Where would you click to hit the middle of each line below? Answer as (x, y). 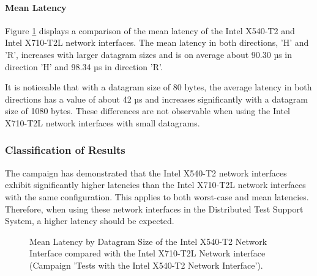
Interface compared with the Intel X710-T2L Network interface (147, 253)
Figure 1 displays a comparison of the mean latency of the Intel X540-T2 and (150, 30)
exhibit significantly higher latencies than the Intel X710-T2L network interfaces (155, 185)
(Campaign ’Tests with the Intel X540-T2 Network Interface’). (146, 265)
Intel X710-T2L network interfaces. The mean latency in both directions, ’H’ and (157, 42)
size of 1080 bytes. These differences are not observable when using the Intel (148, 111)
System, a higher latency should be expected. (90, 221)
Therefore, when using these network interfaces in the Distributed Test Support (154, 209)
